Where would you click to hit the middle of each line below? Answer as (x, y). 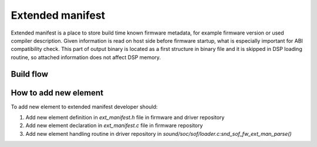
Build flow (30, 74)
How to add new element (57, 93)
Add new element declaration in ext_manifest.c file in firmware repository (114, 125)
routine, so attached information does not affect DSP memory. (86, 57)
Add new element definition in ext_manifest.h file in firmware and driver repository (125, 118)
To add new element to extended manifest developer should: (84, 107)
